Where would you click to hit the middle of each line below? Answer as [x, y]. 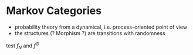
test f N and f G [23, 46]
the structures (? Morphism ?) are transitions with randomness [90, 33]
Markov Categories [54, 11]
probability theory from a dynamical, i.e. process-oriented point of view [101, 27]
